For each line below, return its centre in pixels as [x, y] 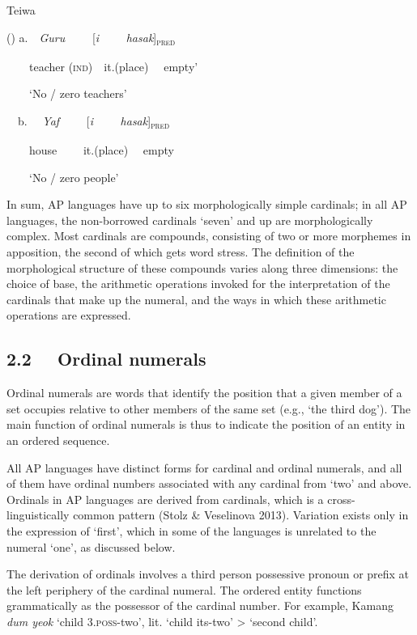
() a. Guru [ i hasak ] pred [91, 38]
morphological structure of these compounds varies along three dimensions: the [202, 267]
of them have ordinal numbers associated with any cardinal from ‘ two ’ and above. [209, 483]
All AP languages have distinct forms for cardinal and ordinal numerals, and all [204, 467]
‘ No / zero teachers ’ [78, 93]
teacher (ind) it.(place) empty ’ [113, 66]
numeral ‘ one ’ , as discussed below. [91, 546]
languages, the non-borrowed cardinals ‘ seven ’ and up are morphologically [190, 220]
